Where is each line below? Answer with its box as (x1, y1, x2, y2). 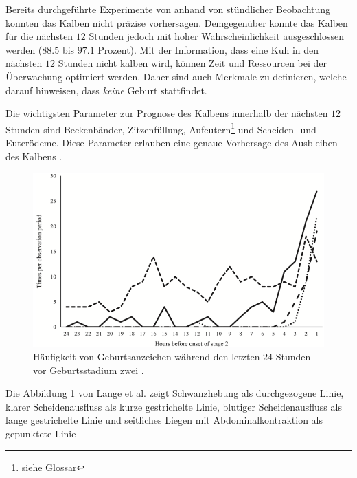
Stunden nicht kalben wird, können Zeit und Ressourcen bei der (58, 56, 327, 70)
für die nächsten (5, 29, 73, 43)
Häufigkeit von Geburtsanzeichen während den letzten (33, 349, 260, 364)
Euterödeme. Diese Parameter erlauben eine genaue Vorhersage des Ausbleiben (5, 135, 338, 149)
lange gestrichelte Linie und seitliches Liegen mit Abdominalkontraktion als (5, 413, 323, 427)
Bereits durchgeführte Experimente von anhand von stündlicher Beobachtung (5, 2, 331, 16)
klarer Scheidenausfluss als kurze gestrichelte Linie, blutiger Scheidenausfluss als (5, 399, 342, 413)
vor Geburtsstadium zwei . (33, 362, 144, 377)
